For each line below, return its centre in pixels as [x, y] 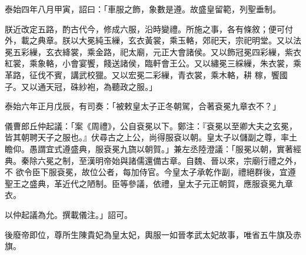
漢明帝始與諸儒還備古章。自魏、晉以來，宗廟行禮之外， [194, 160]
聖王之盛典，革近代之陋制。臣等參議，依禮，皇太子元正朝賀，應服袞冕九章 [149, 183]
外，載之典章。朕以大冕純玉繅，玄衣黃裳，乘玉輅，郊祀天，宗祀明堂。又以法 [153, 40]
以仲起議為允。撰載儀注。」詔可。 [69, 214]
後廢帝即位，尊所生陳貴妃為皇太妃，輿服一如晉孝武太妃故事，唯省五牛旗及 [149, 234]
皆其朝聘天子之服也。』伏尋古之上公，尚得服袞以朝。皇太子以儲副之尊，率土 [151, 137]
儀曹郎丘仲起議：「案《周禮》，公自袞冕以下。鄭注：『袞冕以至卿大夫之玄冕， [151, 125]
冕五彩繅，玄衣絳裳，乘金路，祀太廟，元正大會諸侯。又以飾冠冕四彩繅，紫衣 [153, 51]
